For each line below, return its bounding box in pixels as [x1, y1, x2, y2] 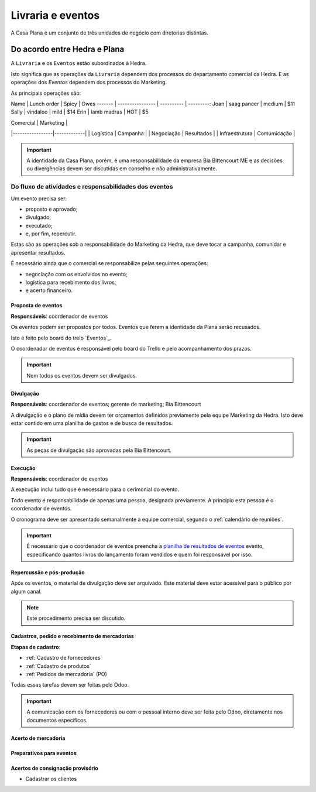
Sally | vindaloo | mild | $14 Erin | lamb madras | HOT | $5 [11, 108, 149, 115]
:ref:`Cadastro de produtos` [25, 662, 92, 670]
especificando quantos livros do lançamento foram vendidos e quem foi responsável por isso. [26, 551, 253, 558]
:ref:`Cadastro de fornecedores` [25, 654, 102, 661]
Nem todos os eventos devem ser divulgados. [26, 372, 138, 379]
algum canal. [11, 588, 42, 595]
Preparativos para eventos [11, 749, 77, 756]
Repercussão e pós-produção [11, 568, 85, 576]
